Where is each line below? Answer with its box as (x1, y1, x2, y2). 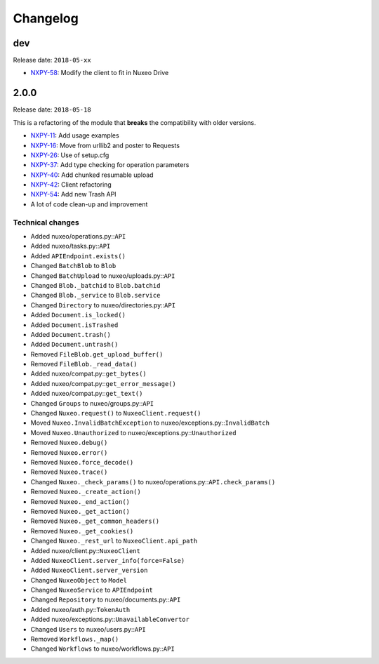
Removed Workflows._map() (30, 635, 119, 644)
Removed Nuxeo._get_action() (30, 507, 130, 515)
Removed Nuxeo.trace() (30, 467, 108, 477)
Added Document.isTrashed (30, 320, 119, 329)
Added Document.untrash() (30, 340, 119, 349)
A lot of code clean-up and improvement (30, 200, 148, 208)
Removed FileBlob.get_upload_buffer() (30, 350, 164, 358)
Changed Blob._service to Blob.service (30, 291, 161, 300)
